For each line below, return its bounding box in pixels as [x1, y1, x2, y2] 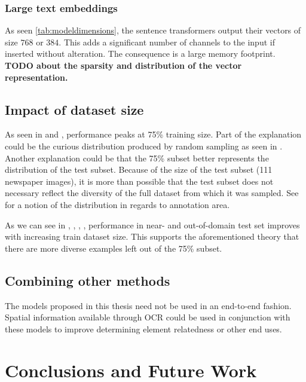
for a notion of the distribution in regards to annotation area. [5, 198, 230, 210]
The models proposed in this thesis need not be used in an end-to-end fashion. [5, 299, 292, 311]
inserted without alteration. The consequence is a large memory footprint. [5, 47, 276, 60]
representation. [5, 71, 68, 83]
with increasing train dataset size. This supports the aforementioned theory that [5, 230, 299, 243]
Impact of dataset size [5, 100, 144, 118]
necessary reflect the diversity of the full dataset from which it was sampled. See [5, 187, 299, 199]
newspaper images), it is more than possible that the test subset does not [5, 175, 274, 187]
